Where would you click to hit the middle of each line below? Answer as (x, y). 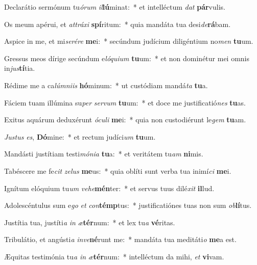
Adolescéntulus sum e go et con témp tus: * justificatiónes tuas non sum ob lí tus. (128, 205)
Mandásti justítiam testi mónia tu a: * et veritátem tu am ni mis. (104, 154)
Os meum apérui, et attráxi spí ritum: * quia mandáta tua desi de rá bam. (118, 24)
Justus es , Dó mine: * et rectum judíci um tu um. (80, 136)
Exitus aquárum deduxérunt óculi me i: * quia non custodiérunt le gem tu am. (125, 120)
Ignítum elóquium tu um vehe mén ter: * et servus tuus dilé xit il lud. (109, 188)
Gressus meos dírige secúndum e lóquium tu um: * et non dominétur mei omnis (127, 58)
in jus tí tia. (20, 68)
